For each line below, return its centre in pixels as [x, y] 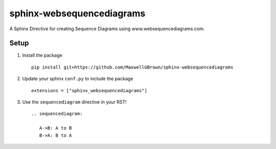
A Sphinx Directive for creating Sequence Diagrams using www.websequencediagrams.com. [107, 29]
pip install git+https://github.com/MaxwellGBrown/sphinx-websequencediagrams [132, 67]
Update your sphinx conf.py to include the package [78, 79]
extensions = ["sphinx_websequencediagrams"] [89, 90]
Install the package [42, 55]
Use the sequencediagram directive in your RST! [75, 102]
